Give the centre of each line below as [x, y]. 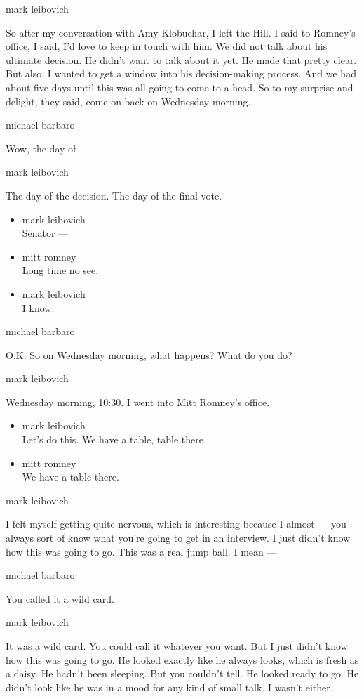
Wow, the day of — [47, 148]
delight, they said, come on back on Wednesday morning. [128, 101]
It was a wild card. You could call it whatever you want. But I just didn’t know [177, 646]
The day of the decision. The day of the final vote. [114, 195]
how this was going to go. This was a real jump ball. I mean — [141, 551]
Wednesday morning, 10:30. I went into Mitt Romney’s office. [138, 401]
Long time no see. [60, 270]
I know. [38, 307]
